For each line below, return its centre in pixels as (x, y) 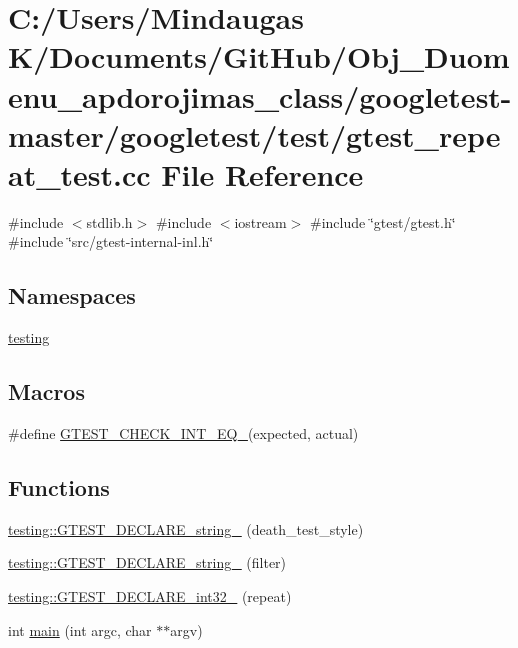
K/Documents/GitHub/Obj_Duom (259, 56)
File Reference (262, 173)
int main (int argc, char (80, 629)
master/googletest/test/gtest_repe (254, 134)
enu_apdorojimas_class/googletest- (260, 95)
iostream (260, 221)
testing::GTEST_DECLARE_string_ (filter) (147, 562)
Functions (59, 487)
